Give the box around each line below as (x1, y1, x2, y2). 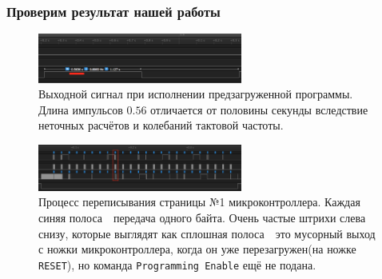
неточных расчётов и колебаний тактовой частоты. (38, 117, 284, 134)
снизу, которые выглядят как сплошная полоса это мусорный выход (38, 225, 376, 241)
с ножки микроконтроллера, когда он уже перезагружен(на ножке (38, 241, 356, 257)
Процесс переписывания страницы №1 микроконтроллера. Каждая (38, 193, 360, 210)
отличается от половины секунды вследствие (150, 101, 368, 118)
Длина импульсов (38, 101, 123, 118)
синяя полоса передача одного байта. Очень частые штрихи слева (38, 209, 366, 226)
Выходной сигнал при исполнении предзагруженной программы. (38, 86, 353, 102)
